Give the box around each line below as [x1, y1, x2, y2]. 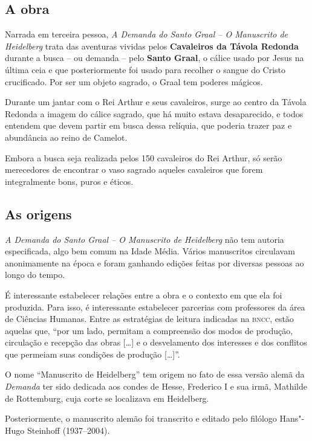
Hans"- [279, 412, 305, 425]
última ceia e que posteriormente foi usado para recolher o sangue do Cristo [5, 63, 286, 76]
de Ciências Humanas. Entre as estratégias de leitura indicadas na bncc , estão [5, 312, 294, 325]
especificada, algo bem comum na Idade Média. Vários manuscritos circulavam [5, 245, 295, 257]
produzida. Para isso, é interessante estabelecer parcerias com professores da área [5, 300, 305, 313]
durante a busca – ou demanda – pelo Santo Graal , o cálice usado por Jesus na [5, 51, 304, 64]
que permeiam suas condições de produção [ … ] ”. [5, 347, 180, 360]
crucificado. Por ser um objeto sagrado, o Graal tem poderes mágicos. [5, 75, 263, 88]
